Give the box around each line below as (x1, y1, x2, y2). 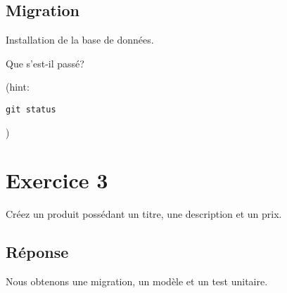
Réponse (6, 241, 69, 263)
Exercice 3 (6, 166, 108, 195)
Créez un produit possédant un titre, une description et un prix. (6, 207, 282, 221)
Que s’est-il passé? (6, 56, 84, 70)
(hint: (6, 79, 30, 94)
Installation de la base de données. (6, 32, 154, 47)
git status (6, 104, 56, 115)
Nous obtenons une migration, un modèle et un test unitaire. (6, 274, 268, 289)
